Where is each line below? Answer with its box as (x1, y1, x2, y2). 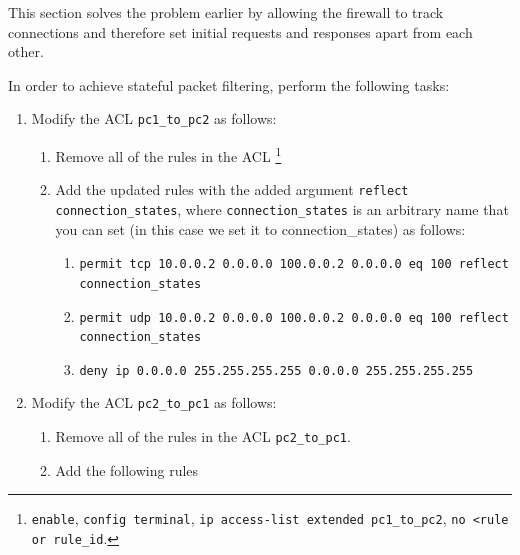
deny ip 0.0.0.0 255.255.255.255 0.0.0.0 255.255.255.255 (79, 363, 474, 378)
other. (8, 41, 44, 62)
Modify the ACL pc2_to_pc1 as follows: (31, 392, 277, 413)
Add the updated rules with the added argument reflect (55, 179, 409, 200)
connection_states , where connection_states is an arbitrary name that (55, 198, 509, 219)
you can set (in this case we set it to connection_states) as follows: (55, 218, 466, 239)
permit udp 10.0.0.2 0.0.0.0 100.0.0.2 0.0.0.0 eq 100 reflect (79, 310, 509, 325)
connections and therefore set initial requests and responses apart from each (8, 21, 473, 42)
